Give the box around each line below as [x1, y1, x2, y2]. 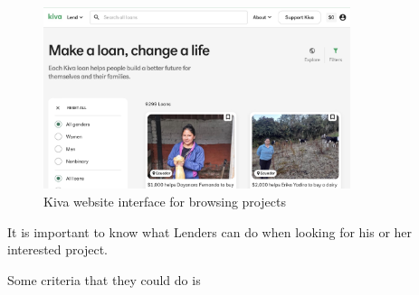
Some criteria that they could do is [7, 270, 201, 289]
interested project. [7, 240, 108, 259]
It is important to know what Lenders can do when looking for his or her [7, 222, 413, 241]
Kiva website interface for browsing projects [43, 191, 286, 210]
